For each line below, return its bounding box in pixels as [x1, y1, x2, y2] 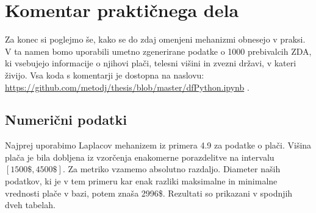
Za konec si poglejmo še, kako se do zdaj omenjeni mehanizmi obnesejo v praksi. [5, 33, 306, 46]
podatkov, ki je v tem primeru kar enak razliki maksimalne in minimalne [5, 175, 278, 187]
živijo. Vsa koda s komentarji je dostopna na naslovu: [5, 68, 204, 81]
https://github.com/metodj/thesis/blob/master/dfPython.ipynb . [5, 80, 250, 93]
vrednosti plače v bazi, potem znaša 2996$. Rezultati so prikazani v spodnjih [5, 186, 293, 199]
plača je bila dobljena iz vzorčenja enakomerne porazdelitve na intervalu [5, 150, 275, 163]
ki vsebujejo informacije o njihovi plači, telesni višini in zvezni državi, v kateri [5, 57, 296, 69]
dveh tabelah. [5, 198, 56, 211]
